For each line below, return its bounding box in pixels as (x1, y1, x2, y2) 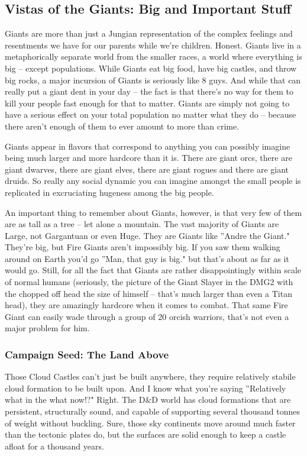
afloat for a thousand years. (5, 439, 104, 452)
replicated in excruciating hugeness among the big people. (5, 186, 214, 198)
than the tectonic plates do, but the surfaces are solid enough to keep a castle (5, 428, 286, 441)
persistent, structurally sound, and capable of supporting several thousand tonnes (5, 405, 300, 418)
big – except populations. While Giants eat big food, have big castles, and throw (5, 62, 297, 74)
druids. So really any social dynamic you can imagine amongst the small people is (5, 174, 301, 187)
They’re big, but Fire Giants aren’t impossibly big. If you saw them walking (5, 241, 280, 253)
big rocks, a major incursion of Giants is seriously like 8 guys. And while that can (5, 73, 301, 86)
